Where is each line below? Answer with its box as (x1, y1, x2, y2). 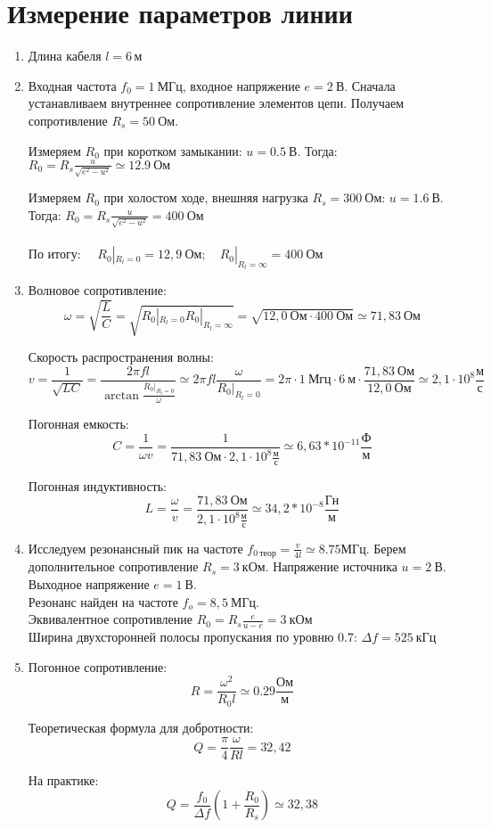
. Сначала (344, 76, 396, 94)
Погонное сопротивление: (28, 657, 168, 676)
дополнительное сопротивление (28, 557, 199, 576)
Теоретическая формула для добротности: (28, 717, 254, 736)
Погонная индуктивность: (28, 477, 167, 496)
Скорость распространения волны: (28, 348, 214, 366)
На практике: (28, 771, 99, 790)
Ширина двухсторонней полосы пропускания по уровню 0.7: (28, 627, 357, 646)
